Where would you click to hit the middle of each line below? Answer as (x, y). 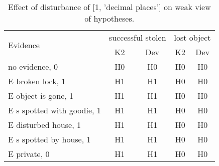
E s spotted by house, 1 (49, 139)
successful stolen (137, 37)
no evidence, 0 (33, 66)
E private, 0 (29, 154)
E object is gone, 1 (41, 96)
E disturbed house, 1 (44, 125)
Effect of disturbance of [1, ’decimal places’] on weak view (109, 7)
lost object (192, 37)
